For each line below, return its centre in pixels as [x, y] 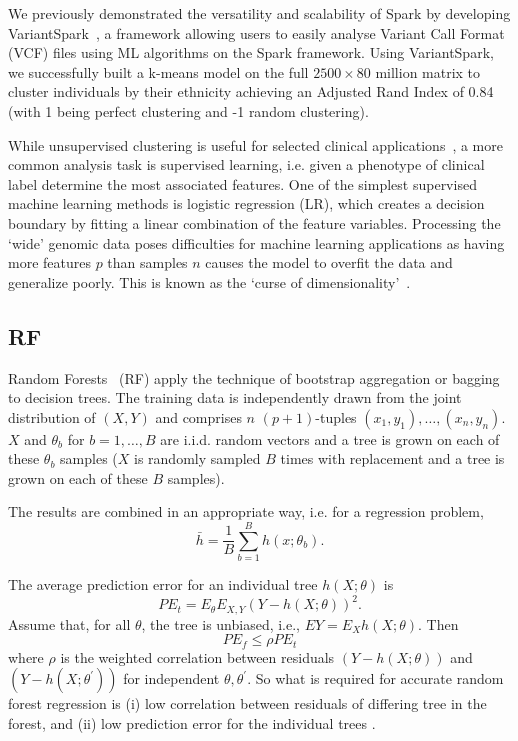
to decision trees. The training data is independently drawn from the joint [235, 397]
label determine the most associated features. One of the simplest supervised [242, 183]
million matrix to [428, 71]
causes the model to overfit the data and [329, 262]
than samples [147, 262]
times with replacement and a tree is [392, 458]
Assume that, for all [69, 623]
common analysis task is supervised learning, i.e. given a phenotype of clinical [246, 164]
